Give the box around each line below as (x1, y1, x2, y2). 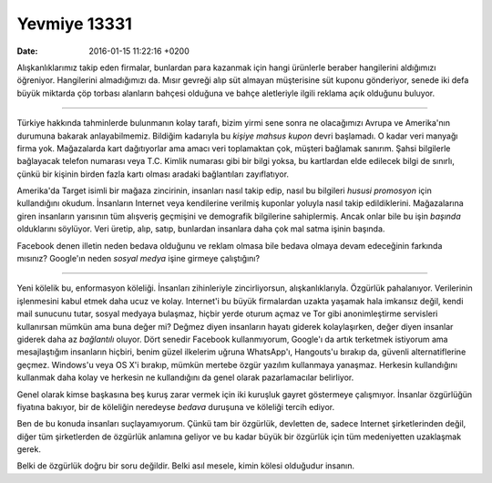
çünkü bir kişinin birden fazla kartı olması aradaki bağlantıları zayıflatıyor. (16, 169, 290, 180)
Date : (16, 46, 38, 57)
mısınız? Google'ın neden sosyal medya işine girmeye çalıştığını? (16, 253, 260, 264)
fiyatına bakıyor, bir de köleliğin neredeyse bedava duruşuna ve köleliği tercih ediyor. (16, 401, 335, 412)
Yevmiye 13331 (16, 14, 132, 34)
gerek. (16, 444, 41, 455)
